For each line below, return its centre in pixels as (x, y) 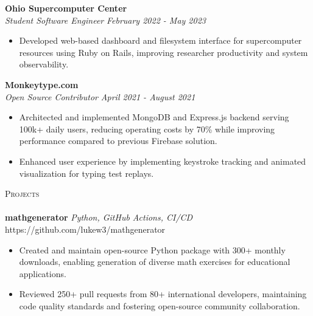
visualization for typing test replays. (86, 173)
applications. (43, 273)
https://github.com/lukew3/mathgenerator (85, 229)
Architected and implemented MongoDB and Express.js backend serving (154, 117)
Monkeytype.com (42, 84)
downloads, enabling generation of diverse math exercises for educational (155, 262)
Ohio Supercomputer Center (66, 8)
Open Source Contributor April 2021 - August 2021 (100, 96)
